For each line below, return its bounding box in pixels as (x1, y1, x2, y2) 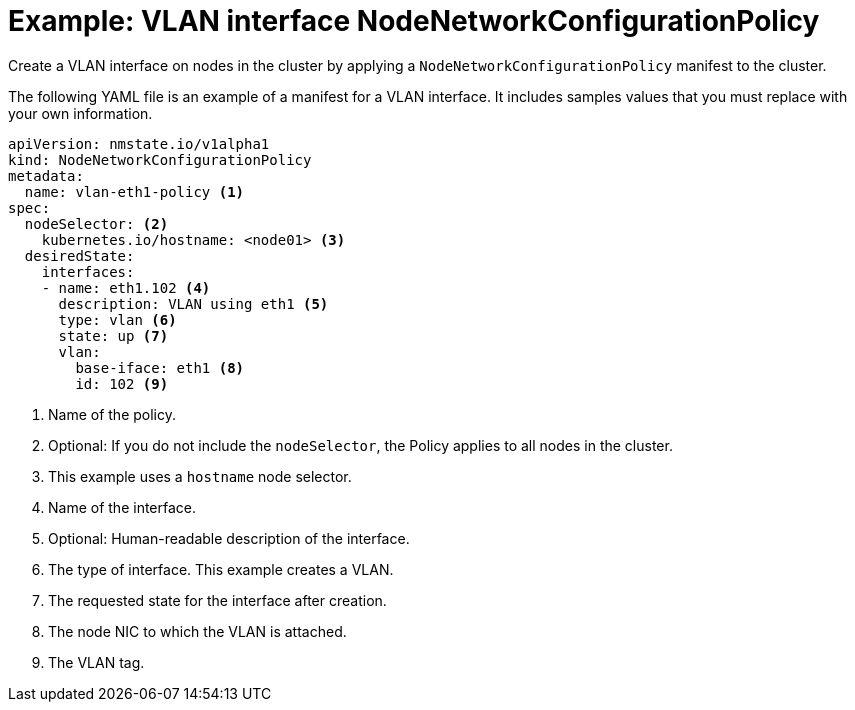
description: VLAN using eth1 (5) (58, 295, 329, 312)
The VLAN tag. (48, 653, 145, 671)
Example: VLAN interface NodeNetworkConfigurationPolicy (8, 4, 820, 38)
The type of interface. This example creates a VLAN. (48, 560, 394, 578)
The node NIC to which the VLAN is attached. (48, 622, 347, 640)
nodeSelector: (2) (24, 215, 169, 232)
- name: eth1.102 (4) (41, 279, 211, 296)
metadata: (8, 167, 84, 184)
